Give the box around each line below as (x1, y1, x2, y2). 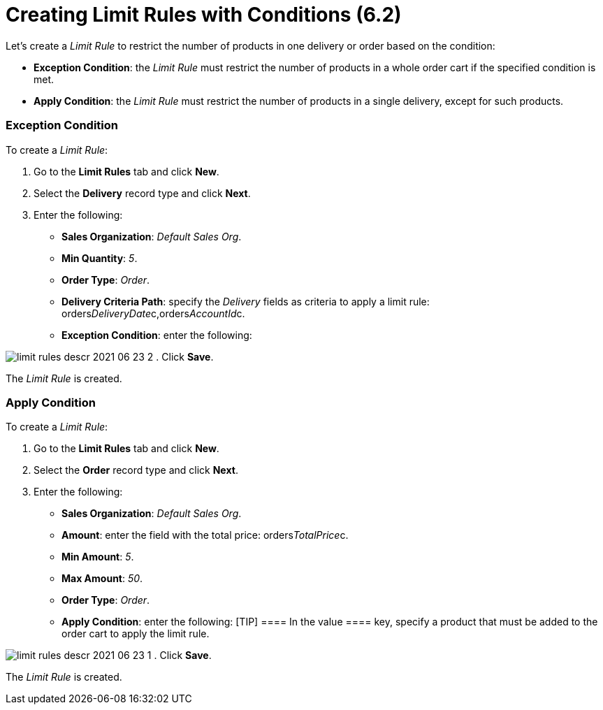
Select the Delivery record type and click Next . (34, 187, 251, 199)
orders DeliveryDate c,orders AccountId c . (61, 307, 245, 319)
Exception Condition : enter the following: (61, 328, 252, 341)
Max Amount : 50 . (61, 572, 143, 585)
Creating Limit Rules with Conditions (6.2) (6, 3, 402, 27)
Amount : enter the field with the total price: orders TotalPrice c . (61, 529, 349, 542)
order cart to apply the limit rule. (61, 628, 210, 640)
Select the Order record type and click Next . (34, 464, 238, 477)
